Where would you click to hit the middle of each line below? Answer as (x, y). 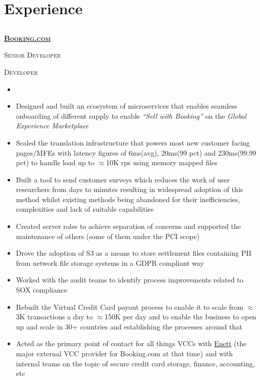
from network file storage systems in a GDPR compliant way (110, 263)
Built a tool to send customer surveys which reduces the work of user (123, 179)
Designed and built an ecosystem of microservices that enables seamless (126, 106)
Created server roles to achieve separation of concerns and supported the (128, 226)
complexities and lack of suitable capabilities (85, 209)
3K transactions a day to (54, 317)
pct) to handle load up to (55, 162)
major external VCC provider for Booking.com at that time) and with (124, 353)
